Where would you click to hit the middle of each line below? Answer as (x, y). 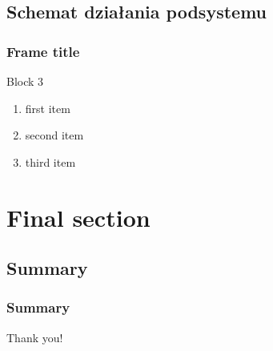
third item (50, 161)
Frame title (43, 51)
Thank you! (35, 337)
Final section (78, 217)
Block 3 (25, 81)
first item (48, 108)
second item (54, 135)
